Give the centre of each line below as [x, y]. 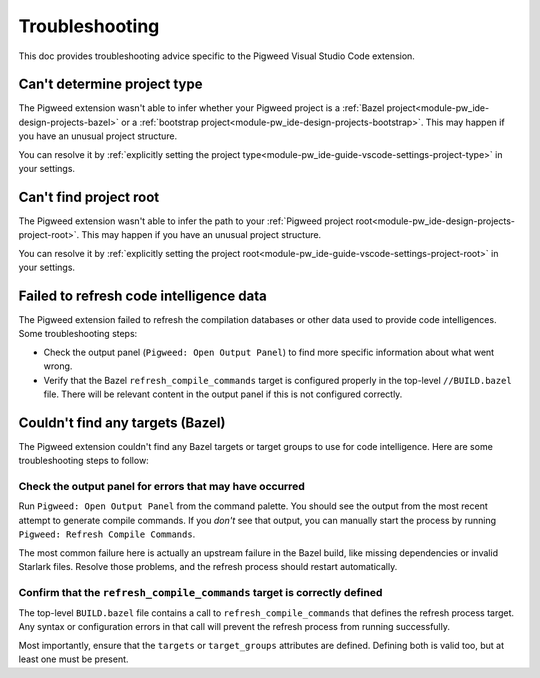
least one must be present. [73, 659]
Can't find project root [89, 196]
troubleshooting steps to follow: [83, 461]
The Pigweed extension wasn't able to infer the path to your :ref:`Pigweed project [186, 221]
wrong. [58, 366]
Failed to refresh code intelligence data [142, 295]
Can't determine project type [110, 84]
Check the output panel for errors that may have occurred [161, 487]
